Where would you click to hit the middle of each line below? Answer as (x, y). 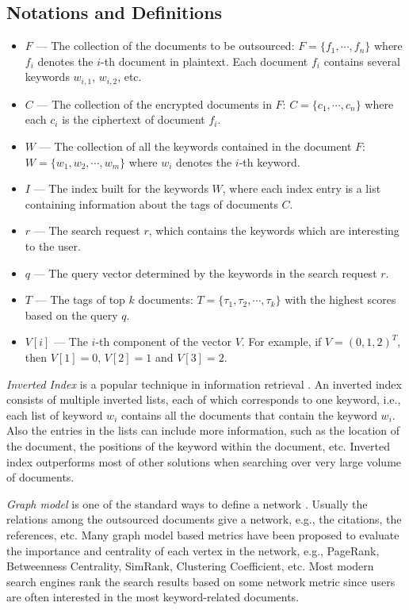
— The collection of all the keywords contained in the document (195, 146)
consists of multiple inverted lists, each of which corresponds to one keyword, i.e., (204, 399)
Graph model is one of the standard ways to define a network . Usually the (187, 503)
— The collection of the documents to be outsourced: (165, 46)
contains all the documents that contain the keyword (249, 414)
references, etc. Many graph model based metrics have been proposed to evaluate (203, 534)
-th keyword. (269, 161)
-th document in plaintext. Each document (204, 61)
